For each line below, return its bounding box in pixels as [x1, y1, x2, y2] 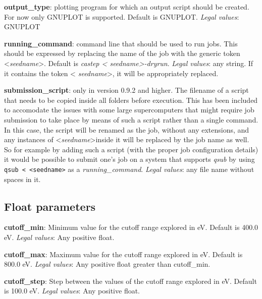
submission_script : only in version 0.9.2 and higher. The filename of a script [4, 85, 249, 95]
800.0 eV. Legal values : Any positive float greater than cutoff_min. [4, 259, 211, 269]
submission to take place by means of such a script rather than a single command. [4, 114, 258, 125]
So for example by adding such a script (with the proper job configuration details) [4, 144, 258, 154]
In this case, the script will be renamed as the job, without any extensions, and [4, 124, 249, 135]
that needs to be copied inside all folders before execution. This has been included [4, 94, 258, 105]
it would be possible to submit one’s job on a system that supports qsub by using [4, 154, 255, 164]
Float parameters [4, 198, 96, 214]
